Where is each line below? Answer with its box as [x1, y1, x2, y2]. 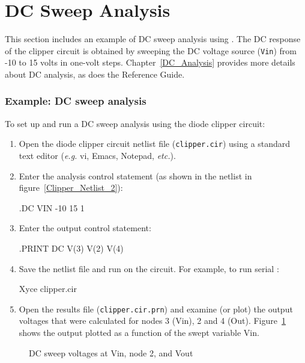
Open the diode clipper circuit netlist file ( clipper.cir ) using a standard [19, 137, 291, 150]
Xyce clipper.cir [19, 282, 77, 295]
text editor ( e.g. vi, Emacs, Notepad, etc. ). [19, 149, 176, 162]
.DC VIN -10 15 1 [19, 201, 85, 214]
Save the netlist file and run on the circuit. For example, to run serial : [19, 262, 279, 275]
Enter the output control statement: [19, 222, 151, 234]
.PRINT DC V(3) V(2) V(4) [19, 242, 124, 254]
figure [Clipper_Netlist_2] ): [19, 181, 123, 194]
